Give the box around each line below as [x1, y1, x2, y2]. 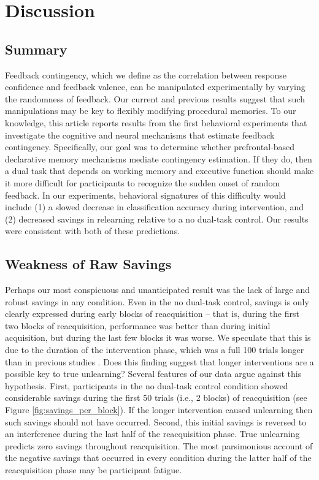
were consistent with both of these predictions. [5, 224, 180, 237]
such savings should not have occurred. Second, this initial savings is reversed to [5, 415, 307, 428]
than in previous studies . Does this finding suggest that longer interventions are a [5, 355, 314, 368]
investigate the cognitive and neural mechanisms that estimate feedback [5, 128, 275, 141]
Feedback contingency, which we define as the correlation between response [5, 68, 287, 81]
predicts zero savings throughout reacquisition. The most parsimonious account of [5, 439, 313, 452]
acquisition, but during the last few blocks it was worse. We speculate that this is [5, 331, 311, 344]
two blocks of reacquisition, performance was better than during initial [5, 319, 271, 332]
